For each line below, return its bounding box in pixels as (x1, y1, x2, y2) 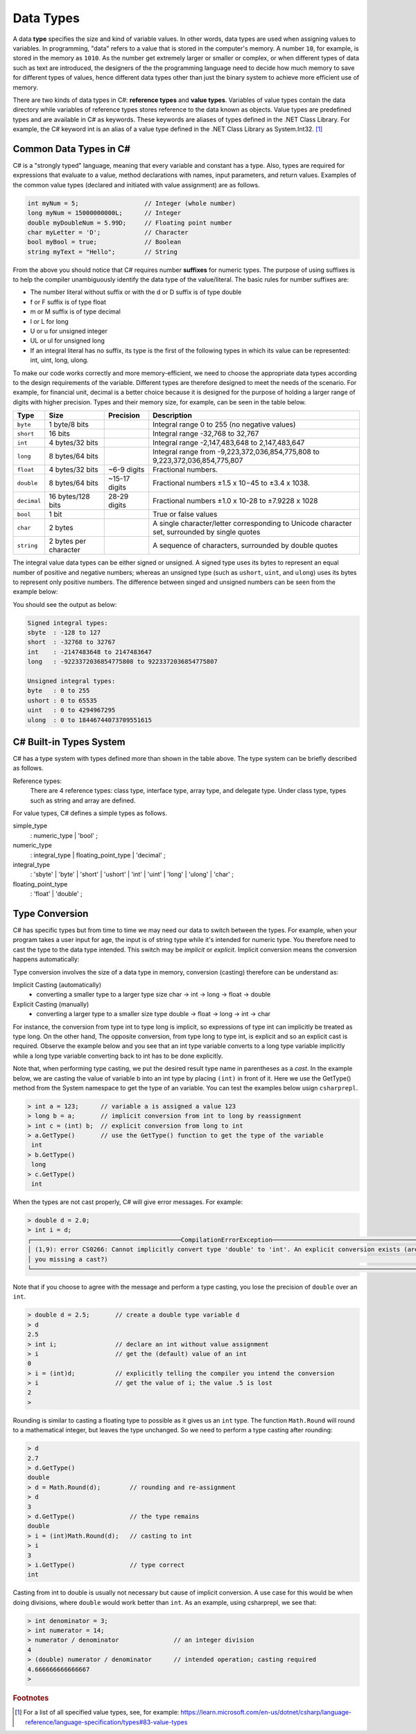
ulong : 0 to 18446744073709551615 (27, 716, 153, 724)
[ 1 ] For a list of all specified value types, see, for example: (15, 1708, 180, 1717)
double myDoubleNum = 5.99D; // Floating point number (27, 218, 232, 227)
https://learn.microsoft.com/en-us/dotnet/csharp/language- (180, 1708, 352, 1717)
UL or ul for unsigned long (30, 336, 105, 345)
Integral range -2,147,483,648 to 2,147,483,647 (153, 438, 305, 447)
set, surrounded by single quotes (153, 527, 261, 537)
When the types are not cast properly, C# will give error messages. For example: (12, 1198, 243, 1206)
